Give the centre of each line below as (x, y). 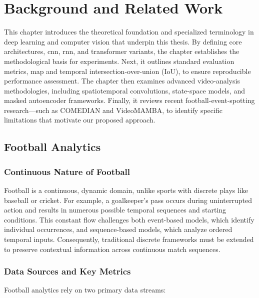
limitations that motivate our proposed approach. (80, 120)
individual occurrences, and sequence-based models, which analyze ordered (118, 229)
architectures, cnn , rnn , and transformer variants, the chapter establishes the (122, 51)
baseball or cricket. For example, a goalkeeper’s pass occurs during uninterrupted (128, 200)
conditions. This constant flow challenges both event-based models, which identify (129, 219)
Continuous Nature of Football (67, 171)
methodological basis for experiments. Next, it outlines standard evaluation (119, 61)
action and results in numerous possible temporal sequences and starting (115, 210)
